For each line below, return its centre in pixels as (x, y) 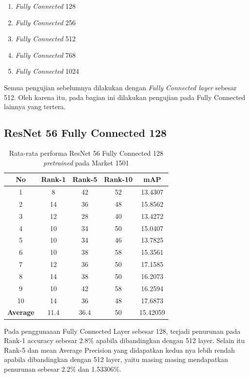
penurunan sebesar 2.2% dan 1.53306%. (63, 369)
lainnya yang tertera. (35, 107)
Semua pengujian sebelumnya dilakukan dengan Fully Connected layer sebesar (120, 87)
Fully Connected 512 (45, 39)
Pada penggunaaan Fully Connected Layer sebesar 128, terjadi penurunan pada (122, 331)
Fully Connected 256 (45, 22)
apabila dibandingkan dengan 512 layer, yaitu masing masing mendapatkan (116, 359)
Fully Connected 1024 (47, 71)
